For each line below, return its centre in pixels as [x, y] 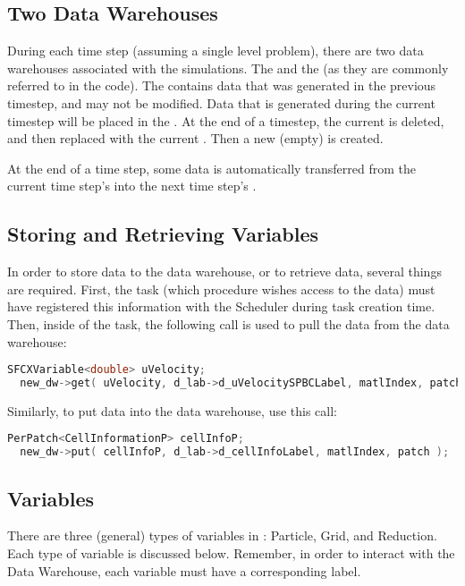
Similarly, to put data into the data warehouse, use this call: [172, 410]
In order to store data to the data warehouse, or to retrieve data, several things [224, 272]
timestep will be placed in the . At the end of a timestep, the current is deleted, [226, 120]
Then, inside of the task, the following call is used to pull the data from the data [228, 323]
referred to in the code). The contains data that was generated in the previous [222, 85]
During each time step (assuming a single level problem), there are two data [216, 51]
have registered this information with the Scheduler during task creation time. [221, 306]
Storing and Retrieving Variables [163, 234]
